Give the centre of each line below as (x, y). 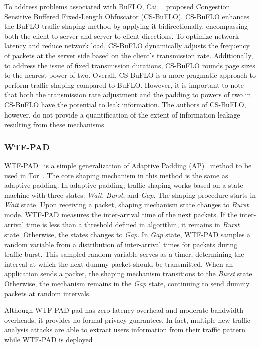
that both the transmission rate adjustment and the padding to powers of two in (128, 95)
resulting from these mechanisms (54, 124)
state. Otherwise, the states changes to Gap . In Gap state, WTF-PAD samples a (127, 234)
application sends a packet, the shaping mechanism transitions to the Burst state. (129, 273)
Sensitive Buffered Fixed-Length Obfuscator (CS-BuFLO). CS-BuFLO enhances (127, 16)
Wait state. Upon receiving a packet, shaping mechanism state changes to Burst (126, 205)
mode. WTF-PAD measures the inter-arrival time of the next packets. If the (121, 214)
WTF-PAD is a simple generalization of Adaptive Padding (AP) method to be (128, 165)
